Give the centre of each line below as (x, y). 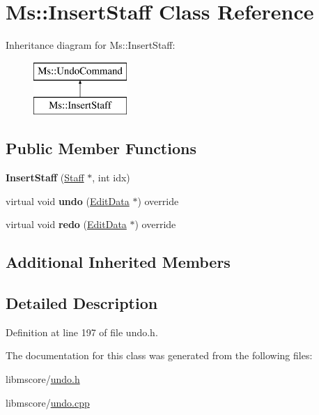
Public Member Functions (101, 148)
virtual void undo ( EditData (68, 201)
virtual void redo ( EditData (66, 224)
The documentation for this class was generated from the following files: (159, 355)
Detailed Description (82, 303)
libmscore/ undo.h (43, 379)
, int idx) (111, 178)
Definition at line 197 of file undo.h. (82, 332)
